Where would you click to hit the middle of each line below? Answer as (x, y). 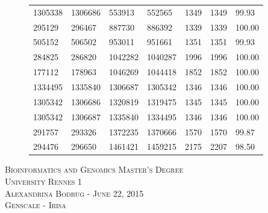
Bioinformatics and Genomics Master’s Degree (94, 169)
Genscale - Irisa (36, 205)
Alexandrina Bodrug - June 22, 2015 (74, 193)
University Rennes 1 (43, 181)
